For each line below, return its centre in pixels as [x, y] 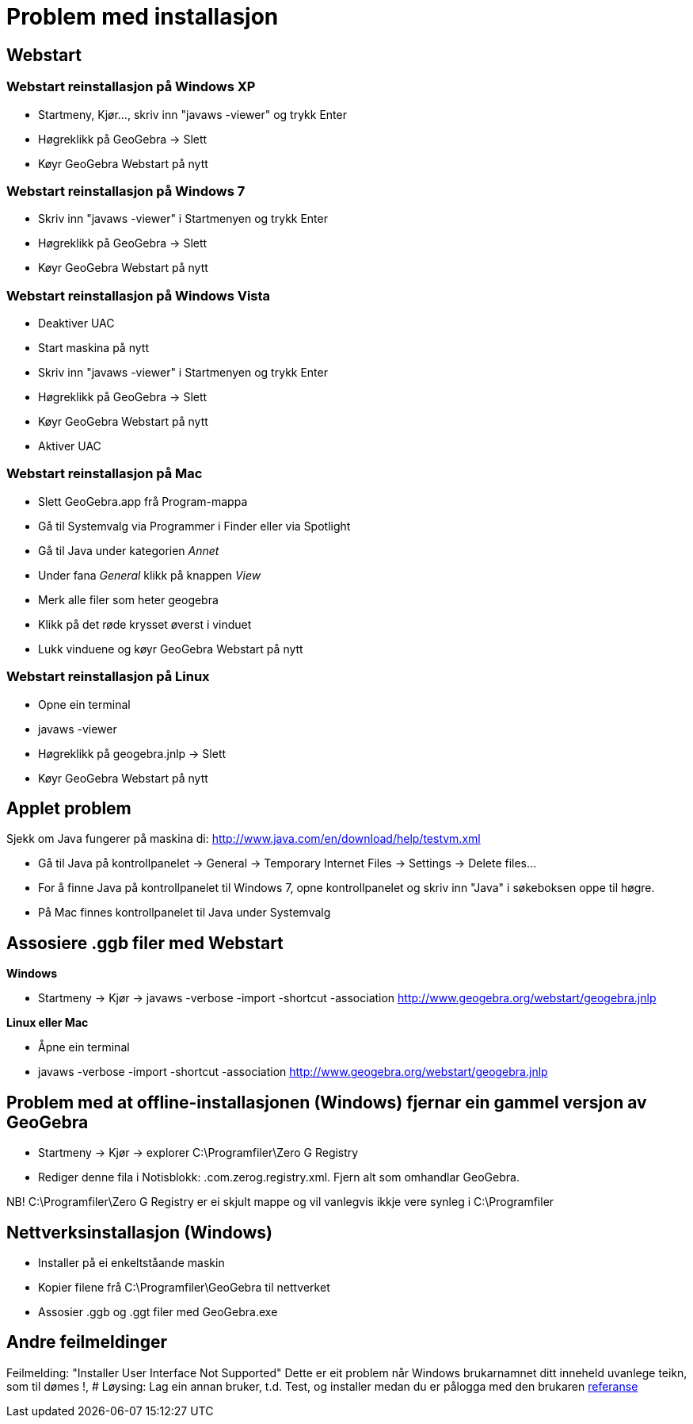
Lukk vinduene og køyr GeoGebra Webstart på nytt [171, 649]
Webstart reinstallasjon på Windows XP [131, 87]
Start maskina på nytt [93, 348]
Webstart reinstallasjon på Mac [105, 474]
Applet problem [69, 808]
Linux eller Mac [48, 1023]
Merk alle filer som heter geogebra [128, 599]
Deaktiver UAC [76, 323]
